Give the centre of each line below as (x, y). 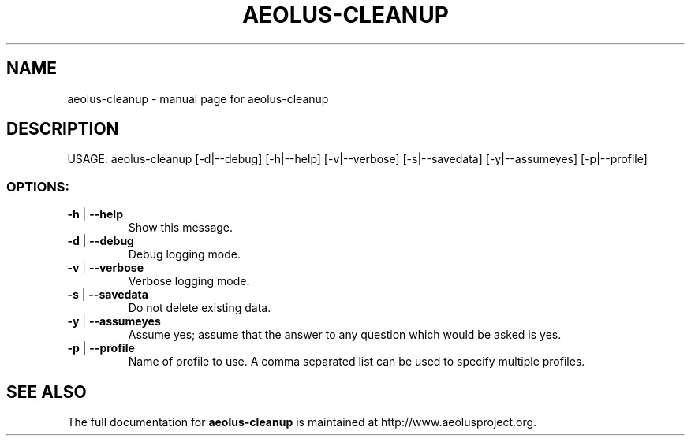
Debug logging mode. (185, 254)
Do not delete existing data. (200, 308)
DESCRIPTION (63, 129)
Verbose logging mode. (189, 281)
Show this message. (181, 228)
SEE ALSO (47, 392)
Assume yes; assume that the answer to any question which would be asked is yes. (345, 335)
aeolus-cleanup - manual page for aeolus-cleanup (198, 98)
